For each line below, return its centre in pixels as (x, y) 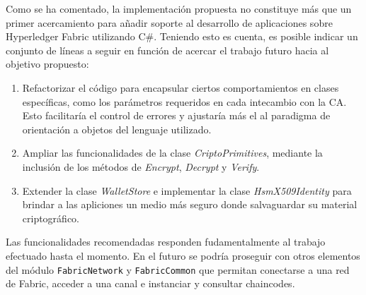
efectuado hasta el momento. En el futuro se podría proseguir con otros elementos (183, 255)
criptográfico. (51, 218)
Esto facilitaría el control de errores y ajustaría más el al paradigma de (176, 115)
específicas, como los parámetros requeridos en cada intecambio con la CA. (184, 101)
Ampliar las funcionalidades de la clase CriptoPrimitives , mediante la (172, 153)
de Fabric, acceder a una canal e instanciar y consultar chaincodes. (150, 283)
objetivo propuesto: (47, 64)
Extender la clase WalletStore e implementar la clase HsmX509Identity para (187, 190)
